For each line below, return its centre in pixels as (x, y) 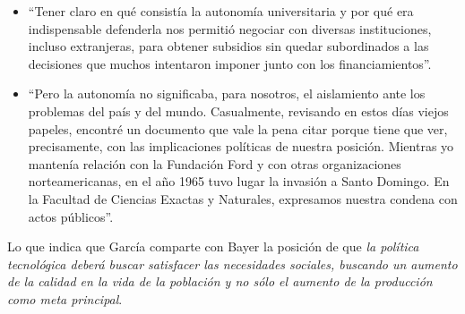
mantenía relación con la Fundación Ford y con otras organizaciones (215, 163)
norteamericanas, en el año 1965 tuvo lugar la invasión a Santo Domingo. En (239, 181)
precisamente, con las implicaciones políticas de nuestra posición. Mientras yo (241, 146)
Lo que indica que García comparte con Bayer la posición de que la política (213, 246)
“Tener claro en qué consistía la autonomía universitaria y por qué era (221, 11)
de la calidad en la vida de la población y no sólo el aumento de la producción (220, 281)
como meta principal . (65, 298)
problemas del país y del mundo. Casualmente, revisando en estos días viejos (238, 110)
